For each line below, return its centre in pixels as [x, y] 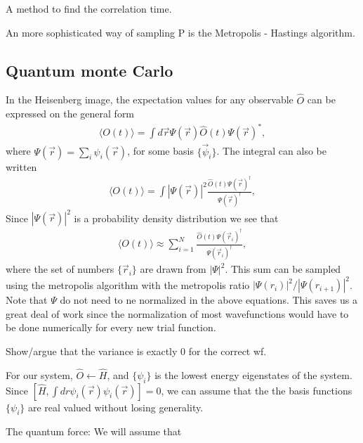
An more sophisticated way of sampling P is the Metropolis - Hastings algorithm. [180, 32]
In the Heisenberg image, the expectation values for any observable [150, 99]
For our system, [39, 374]
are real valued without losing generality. [115, 407]
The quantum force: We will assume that [94, 431]
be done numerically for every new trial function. [111, 327]
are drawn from [173, 269]
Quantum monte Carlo [90, 70]
